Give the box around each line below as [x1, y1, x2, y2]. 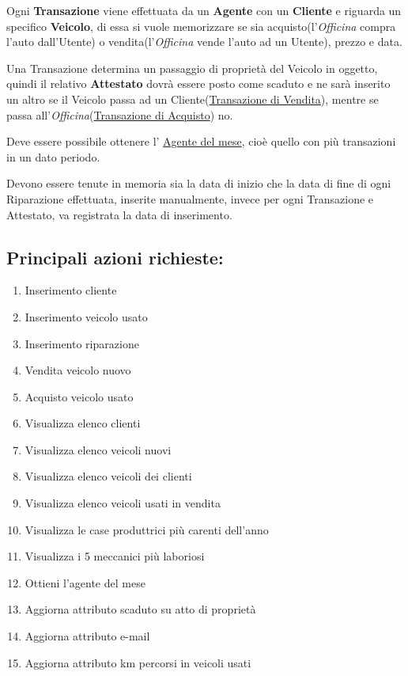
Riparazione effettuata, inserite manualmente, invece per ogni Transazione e [6, 190, 374, 207]
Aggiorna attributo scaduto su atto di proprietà [25, 601, 256, 617]
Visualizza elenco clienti [25, 415, 141, 431]
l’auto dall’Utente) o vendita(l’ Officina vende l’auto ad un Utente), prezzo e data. [6, 33, 402, 50]
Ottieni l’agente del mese [25, 574, 145, 591]
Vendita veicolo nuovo [25, 362, 131, 378]
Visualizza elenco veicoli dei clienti [25, 468, 192, 484]
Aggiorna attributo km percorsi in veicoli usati [25, 654, 251, 670]
